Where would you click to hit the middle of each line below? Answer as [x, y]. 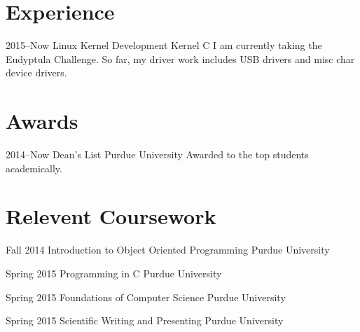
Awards [42, 121]
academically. [34, 168]
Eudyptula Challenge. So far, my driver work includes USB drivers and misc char [180, 58]
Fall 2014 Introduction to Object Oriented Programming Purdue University [168, 250]
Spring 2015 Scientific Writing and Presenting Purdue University [145, 320]
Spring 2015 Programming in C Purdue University [114, 273]
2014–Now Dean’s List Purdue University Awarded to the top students [157, 154]
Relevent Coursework [111, 216]
